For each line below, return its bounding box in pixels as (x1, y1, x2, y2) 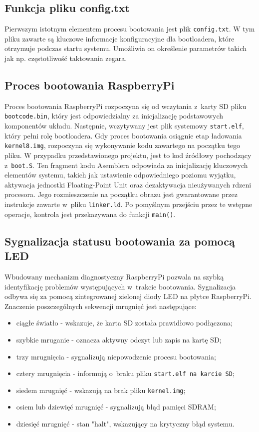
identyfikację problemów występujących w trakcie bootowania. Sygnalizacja (4, 281, 236, 291)
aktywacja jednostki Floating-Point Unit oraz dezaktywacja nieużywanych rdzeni (4, 179, 252, 189)
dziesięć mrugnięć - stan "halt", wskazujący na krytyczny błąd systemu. (16, 418, 235, 428)
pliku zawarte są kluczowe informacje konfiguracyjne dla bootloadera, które (4, 33, 235, 43)
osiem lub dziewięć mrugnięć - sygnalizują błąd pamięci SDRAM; (16, 401, 216, 412)
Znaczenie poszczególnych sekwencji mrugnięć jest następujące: (4, 300, 197, 311)
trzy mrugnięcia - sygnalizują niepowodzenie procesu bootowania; (16, 351, 216, 361)
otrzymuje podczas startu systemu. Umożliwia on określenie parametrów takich (4, 43, 247, 53)
